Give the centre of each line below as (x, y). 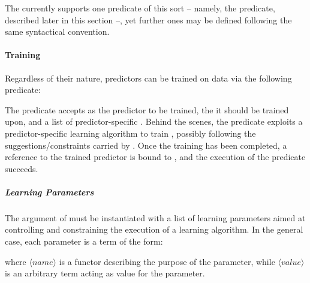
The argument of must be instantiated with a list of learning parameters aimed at (155, 217)
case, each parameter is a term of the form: (84, 241)
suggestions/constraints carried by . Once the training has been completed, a (146, 145)
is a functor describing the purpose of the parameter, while (167, 261)
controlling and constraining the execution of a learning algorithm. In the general (154, 229)
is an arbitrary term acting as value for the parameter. (105, 273)
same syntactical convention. (57, 31)
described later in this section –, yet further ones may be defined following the (148, 19)
